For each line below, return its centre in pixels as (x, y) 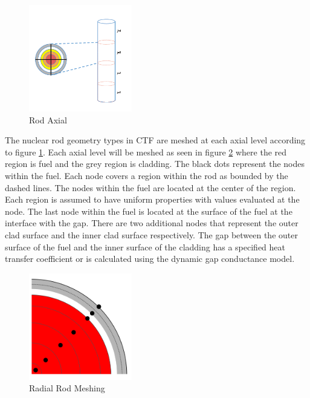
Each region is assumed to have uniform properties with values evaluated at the (152, 199)
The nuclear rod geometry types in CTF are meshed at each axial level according (155, 140)
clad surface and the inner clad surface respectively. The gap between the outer (151, 235)
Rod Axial (48, 119)
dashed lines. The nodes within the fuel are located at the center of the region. (150, 187)
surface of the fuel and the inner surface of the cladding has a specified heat (145, 246)
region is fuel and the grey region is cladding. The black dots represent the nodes (155, 164)
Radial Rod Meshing (67, 388)
